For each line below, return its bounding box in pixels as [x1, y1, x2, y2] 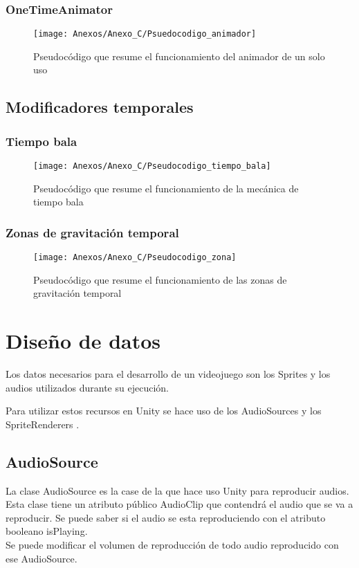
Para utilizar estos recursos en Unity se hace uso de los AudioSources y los [6, 403, 322, 418]
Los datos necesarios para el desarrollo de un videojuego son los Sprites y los [6, 367, 331, 381]
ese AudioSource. [6, 551, 77, 565]
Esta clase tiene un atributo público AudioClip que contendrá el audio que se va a [6, 497, 353, 511]
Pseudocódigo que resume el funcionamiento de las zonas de [33, 272, 287, 286]
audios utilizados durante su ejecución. [6, 380, 169, 394]
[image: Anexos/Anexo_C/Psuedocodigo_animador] [33, 29, 257, 39]
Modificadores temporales [6, 96, 194, 118]
